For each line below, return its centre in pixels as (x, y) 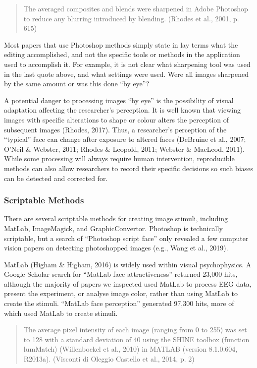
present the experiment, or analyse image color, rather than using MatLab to (121, 293)
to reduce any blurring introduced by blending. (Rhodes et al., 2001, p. (131, 18)
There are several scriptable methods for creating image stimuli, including (116, 218)
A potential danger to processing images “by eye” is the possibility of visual (119, 100)
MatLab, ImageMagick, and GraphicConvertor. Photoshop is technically (113, 228)
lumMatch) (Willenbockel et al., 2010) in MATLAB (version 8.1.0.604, (130, 349)
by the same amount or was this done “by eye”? (77, 84)
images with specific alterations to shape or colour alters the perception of (117, 119)
